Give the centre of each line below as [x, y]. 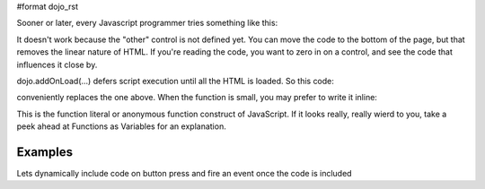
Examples [45, 152]
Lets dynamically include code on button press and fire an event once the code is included [184, 174]
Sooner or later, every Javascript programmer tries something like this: [147, 23]
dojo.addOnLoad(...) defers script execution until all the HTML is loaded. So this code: [175, 81]
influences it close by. [57, 64]
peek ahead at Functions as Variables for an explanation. [121, 126]
